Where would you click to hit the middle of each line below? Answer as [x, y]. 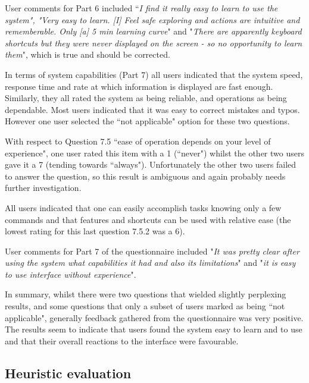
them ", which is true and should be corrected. [88, 54]
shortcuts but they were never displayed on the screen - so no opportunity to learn [154, 43]
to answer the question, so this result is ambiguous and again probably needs [145, 176]
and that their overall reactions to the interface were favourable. [122, 340]
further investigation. [43, 188]
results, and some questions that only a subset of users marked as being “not [145, 306]
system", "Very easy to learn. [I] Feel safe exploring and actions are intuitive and [152, 19]
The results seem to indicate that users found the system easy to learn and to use [154, 329]
